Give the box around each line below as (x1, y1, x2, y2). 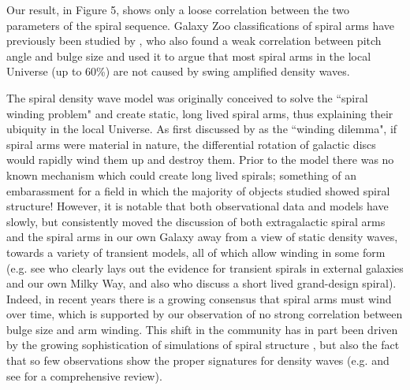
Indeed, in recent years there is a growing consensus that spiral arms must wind (6, 290, 392, 306)
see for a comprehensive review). (6, 367, 162, 384)
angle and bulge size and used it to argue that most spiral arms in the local (6, 47, 371, 64)
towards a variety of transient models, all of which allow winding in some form (6, 243, 386, 260)
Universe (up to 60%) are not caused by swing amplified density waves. (6, 63, 350, 80)
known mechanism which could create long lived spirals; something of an (6, 166, 357, 183)
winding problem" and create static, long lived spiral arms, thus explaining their (6, 105, 393, 121)
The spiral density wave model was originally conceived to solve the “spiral (6, 89, 368, 106)
